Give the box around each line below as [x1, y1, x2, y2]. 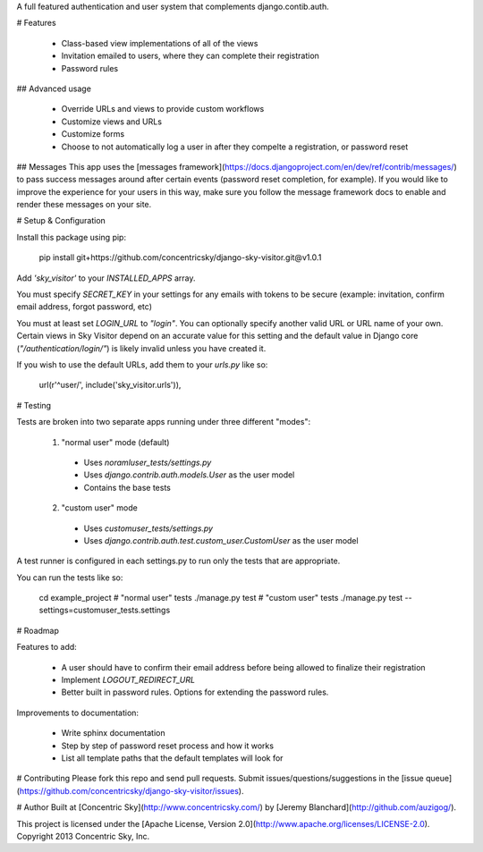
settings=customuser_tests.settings [38, 604, 171, 616]
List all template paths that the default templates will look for [61, 752, 284, 763]
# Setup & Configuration [16, 215, 106, 226]
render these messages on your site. [16, 199, 152, 210]
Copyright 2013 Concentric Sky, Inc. [16, 831, 150, 841]
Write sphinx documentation [61, 728, 165, 738]
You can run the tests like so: [16, 572, 123, 583]
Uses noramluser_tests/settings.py [83, 457, 212, 468]
